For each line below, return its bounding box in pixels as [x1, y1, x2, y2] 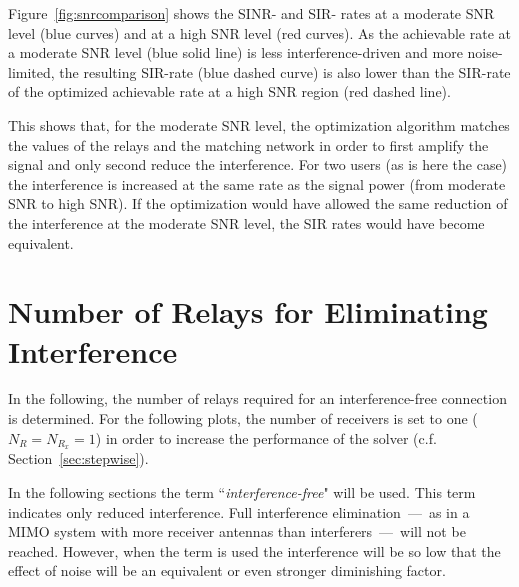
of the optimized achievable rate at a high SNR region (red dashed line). [8, 81, 451, 102]
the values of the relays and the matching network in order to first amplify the [8, 134, 489, 155]
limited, [8, 61, 55, 82]
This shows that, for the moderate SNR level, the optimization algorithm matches [8, 114, 510, 135]
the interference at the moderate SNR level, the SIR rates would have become [8, 212, 485, 233]
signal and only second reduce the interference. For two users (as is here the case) [8, 154, 508, 175]
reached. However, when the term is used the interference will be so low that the [8, 540, 501, 561]
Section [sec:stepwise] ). [8, 448, 149, 469]
